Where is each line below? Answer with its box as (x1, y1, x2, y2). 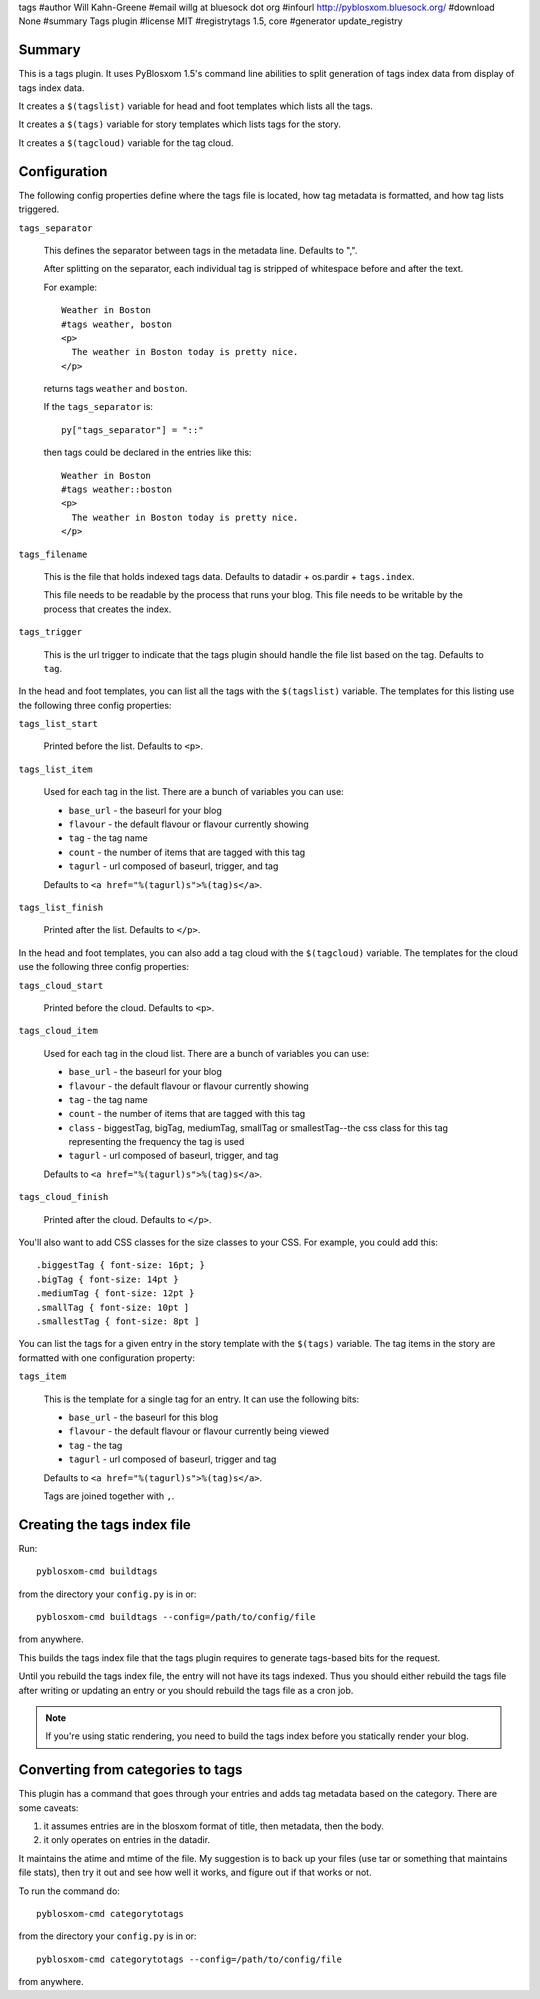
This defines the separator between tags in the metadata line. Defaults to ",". (43, 244, 358, 256)
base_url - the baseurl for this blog (68, 1411, 219, 1423)
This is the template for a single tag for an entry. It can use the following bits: (43, 1393, 360, 1405)
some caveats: (18, 1801, 79, 1814)
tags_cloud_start (18, 980, 104, 991)
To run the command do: (18, 1885, 120, 1897)
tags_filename (18, 548, 88, 560)
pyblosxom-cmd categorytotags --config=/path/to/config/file (36, 1953, 342, 1965)
